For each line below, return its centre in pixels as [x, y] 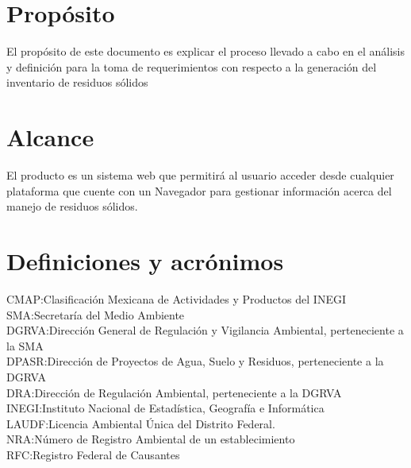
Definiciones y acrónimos [145, 261]
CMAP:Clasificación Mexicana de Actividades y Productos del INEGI [176, 298]
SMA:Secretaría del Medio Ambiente [96, 314]
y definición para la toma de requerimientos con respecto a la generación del [192, 66]
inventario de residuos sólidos [77, 82]
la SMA [25, 345]
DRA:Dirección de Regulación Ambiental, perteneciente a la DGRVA [174, 392]
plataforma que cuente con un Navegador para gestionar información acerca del [199, 190]
